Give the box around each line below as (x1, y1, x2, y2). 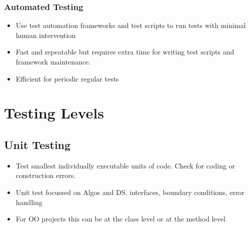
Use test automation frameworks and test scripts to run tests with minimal (15, 20, 246, 30)
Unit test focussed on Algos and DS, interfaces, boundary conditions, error (15, 186, 244, 197)
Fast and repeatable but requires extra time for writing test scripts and (15, 46, 234, 57)
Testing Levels (4, 102, 104, 123)
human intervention (15, 29, 76, 40)
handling (15, 196, 42, 207)
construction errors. (15, 170, 76, 180)
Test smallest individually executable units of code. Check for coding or (15, 160, 235, 170)
